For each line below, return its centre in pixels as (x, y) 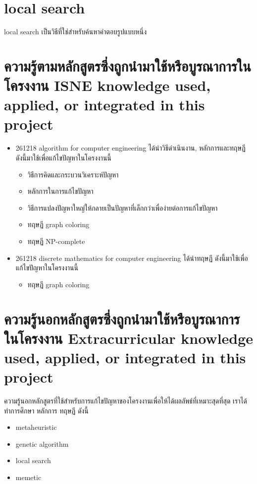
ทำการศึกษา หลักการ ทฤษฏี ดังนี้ (46, 410)
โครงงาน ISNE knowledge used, (107, 85)
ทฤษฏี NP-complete (56, 241)
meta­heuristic (36, 427)
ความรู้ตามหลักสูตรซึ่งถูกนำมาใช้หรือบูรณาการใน (128, 65)
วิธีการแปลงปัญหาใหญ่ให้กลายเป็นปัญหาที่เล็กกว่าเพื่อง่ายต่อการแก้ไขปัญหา (123, 207)
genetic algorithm (42, 444)
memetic (28, 477)
